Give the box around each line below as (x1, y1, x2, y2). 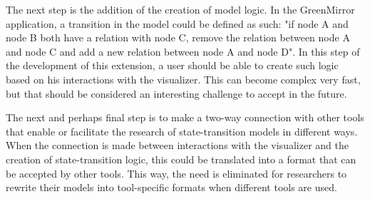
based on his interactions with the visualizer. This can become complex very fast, (6, 71, 361, 86)
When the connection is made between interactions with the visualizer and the (6, 138, 349, 153)
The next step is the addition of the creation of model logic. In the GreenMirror (6, 2, 355, 16)
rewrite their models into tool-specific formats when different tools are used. (6, 180, 337, 195)
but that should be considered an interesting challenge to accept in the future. (6, 86, 347, 101)
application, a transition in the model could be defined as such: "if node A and (6, 16, 349, 31)
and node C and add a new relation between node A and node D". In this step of (6, 44, 360, 58)
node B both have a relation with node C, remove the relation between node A (6, 30, 350, 45)
